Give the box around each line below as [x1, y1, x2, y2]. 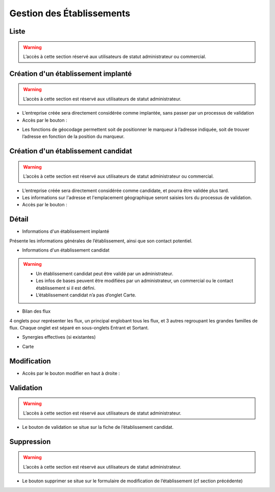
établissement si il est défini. [36, 285, 96, 291]
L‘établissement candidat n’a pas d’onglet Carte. [36, 292, 136, 298]
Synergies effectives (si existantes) [22, 334, 96, 340]
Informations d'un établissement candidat [22, 247, 109, 253]
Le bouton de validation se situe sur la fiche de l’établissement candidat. [22, 424, 174, 430]
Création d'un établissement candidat [9, 147, 132, 155]
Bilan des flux [22, 308, 51, 314]
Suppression [9, 437, 51, 446]
